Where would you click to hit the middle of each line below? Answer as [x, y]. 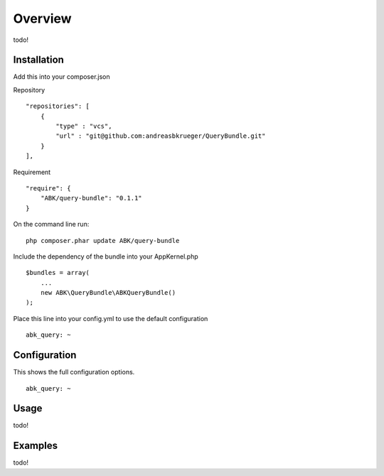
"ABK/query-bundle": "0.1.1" [91, 198]
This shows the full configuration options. [74, 372]
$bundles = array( [58, 273]
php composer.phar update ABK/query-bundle [103, 240]
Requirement [32, 172]
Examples [36, 446]
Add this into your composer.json [62, 77]
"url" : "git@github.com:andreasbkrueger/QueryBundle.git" [161, 136]
